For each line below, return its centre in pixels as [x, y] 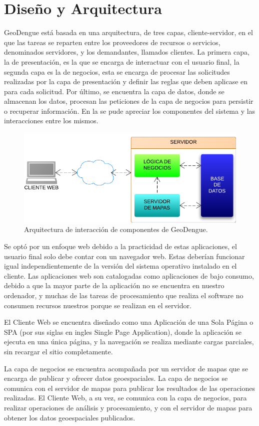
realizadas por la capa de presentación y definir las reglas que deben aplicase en [126, 81]
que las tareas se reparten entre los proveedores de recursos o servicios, [112, 42]
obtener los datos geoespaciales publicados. [70, 417]
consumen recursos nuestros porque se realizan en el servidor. [98, 305]
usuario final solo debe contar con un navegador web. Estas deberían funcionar [124, 256]
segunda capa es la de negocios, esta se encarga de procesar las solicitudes [117, 71]
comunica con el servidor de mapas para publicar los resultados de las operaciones [130, 388]
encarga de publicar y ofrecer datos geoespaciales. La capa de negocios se [116, 378]
